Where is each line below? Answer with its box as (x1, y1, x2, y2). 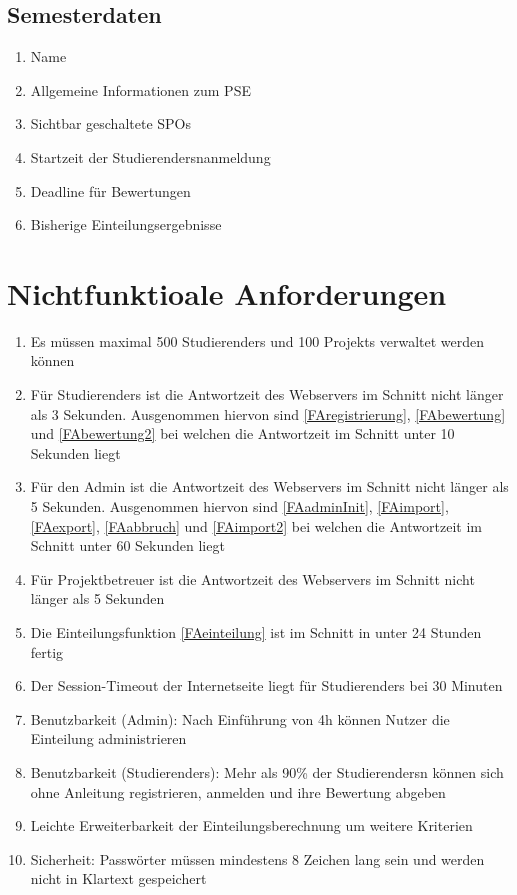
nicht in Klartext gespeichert (30, 868, 207, 889)
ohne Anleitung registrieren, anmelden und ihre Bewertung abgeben (30, 781, 446, 802)
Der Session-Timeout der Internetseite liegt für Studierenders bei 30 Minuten (30, 675, 503, 696)
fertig (30, 641, 64, 662)
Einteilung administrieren (30, 728, 187, 749)
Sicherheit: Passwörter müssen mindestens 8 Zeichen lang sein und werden (30, 848, 485, 869)
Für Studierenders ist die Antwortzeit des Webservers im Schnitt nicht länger (30, 384, 504, 405)
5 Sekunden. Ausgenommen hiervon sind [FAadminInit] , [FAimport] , (30, 496, 449, 517)
